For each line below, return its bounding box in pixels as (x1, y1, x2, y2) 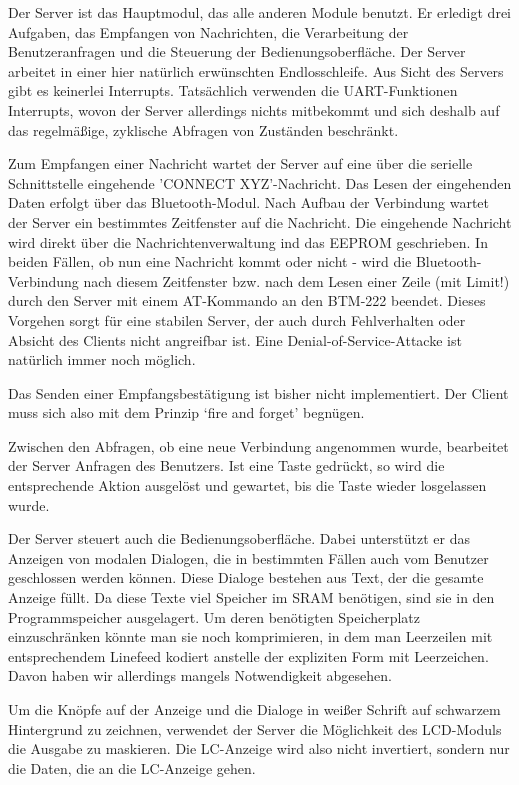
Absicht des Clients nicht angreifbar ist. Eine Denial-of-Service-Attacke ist (8, 329, 462, 350)
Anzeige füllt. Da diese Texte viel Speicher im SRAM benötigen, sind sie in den (8, 587, 495, 608)
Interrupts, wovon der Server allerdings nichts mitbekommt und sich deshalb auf (8, 99, 500, 120)
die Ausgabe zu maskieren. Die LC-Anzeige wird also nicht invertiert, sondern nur (8, 738, 510, 759)
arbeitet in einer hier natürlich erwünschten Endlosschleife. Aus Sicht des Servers (8, 60, 504, 81)
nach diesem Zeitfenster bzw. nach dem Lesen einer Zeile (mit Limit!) (83, 270, 510, 291)
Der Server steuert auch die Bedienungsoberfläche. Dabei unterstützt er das (8, 528, 470, 549)
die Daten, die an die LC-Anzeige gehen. (8, 757, 256, 778)
